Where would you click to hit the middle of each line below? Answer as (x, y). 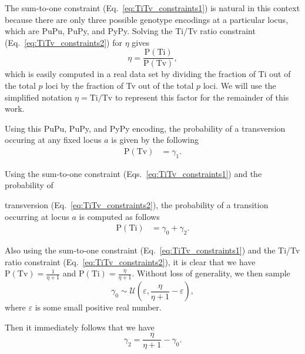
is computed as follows (119, 216)
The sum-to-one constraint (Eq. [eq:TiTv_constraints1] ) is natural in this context (152, 8)
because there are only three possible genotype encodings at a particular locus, (147, 19)
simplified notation (38, 97)
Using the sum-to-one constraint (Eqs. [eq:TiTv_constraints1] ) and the (133, 173)
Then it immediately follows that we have (80, 327)
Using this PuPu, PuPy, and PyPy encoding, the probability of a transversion (145, 128)
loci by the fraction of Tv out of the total (120, 86)
